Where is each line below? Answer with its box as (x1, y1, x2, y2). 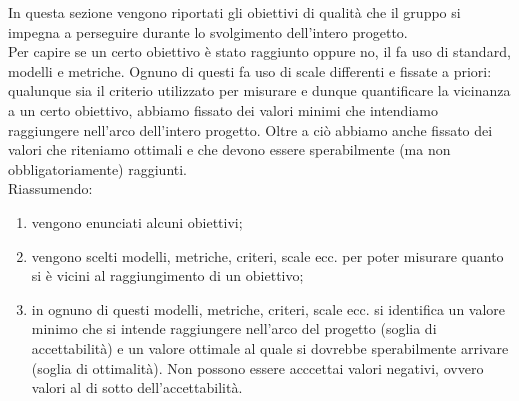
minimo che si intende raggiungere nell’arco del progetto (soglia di (31, 318, 437, 339)
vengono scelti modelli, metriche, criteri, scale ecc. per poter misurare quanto (31, 245, 504, 266)
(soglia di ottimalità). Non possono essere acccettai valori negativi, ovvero (31, 357, 484, 378)
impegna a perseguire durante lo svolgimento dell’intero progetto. (8, 21, 408, 42)
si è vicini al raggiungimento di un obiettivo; (31, 265, 304, 286)
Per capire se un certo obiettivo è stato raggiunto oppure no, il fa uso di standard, (8, 41, 511, 62)
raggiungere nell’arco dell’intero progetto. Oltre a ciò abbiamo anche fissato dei (8, 119, 493, 140)
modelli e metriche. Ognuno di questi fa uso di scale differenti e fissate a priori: (8, 60, 492, 81)
